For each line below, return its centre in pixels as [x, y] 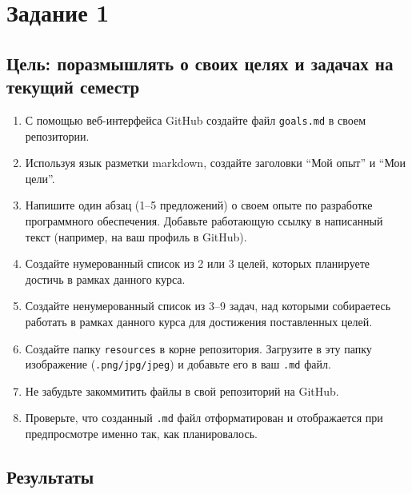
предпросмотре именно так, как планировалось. [141, 434]
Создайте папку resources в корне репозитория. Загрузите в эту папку [198, 348]
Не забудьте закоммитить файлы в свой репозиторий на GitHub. [182, 390]
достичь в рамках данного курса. [105, 279]
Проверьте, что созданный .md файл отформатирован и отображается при [204, 418]
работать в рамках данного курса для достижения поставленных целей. [199, 321]
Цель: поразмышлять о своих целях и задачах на [200, 63]
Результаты [50, 477]
